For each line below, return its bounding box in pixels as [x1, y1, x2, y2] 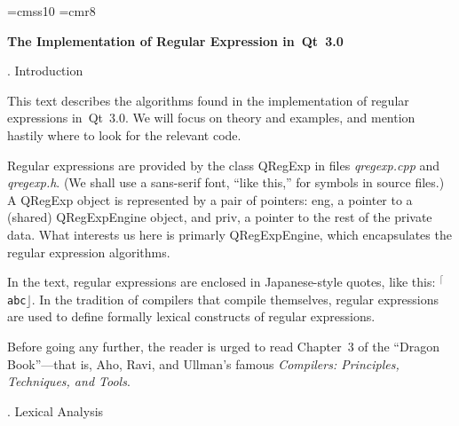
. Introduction [7, 61, 83, 80]
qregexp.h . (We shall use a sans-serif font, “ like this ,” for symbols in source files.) [7, 173, 445, 192]
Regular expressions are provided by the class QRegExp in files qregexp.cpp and [7, 155, 440, 174]
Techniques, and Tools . [7, 372, 131, 390]
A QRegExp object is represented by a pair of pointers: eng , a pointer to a [7, 190, 413, 209]
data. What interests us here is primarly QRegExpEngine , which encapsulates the [7, 225, 452, 243]
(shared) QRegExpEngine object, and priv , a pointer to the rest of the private [7, 208, 432, 226]
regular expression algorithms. [7, 242, 170, 261]
